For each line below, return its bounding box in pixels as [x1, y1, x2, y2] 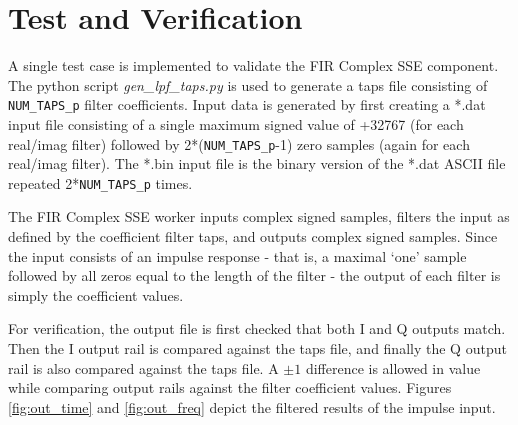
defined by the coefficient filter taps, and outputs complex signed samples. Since [8, 226, 498, 247]
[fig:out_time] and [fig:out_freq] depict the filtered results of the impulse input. [8, 396, 496, 417]
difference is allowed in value [305, 357, 481, 378]
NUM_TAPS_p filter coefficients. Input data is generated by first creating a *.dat [8, 94, 486, 115]
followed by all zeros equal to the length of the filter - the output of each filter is [8, 265, 501, 286]
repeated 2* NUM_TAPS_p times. [8, 172, 193, 193]
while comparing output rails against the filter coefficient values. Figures [8, 377, 452, 398]
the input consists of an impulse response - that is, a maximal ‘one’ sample [8, 245, 467, 266]
